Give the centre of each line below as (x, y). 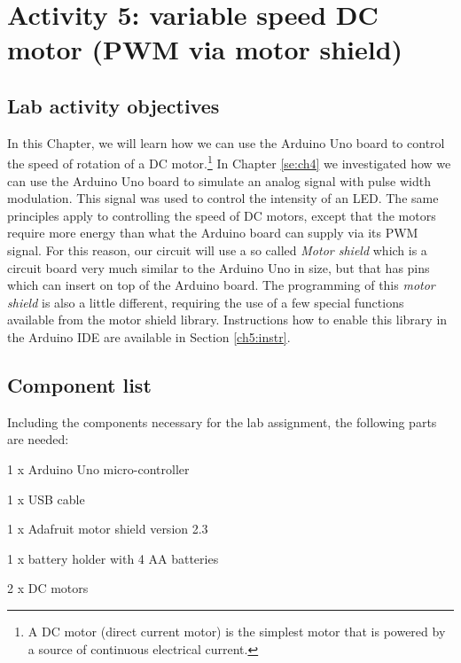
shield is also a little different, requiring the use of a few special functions (206, 302)
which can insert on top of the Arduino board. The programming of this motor (221, 285)
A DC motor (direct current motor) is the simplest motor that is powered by (237, 631)
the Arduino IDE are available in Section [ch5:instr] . (149, 336)
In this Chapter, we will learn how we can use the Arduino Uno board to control (226, 142)
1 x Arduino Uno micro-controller (98, 468)
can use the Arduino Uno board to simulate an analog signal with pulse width (219, 180)
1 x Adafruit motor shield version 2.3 (108, 529)
